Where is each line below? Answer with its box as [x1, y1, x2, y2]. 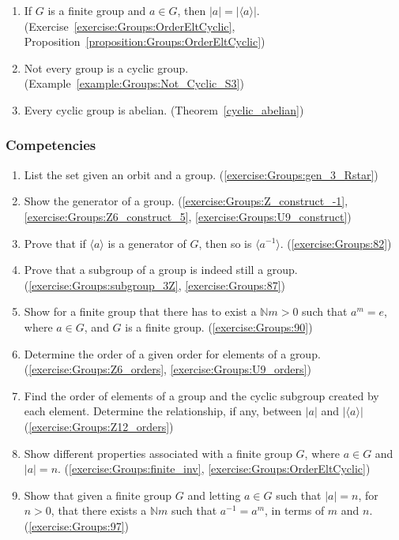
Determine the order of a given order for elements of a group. [24, 345, 321, 362]
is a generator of [107, 234, 186, 251]
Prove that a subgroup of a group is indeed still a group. [24, 261, 298, 278]
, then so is [198, 234, 252, 251]
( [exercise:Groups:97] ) [24, 517, 129, 534]
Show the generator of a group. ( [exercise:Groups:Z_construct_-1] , [24, 193, 348, 209]
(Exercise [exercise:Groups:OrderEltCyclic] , [24, 17, 235, 34]
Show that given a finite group [24, 486, 172, 503]
